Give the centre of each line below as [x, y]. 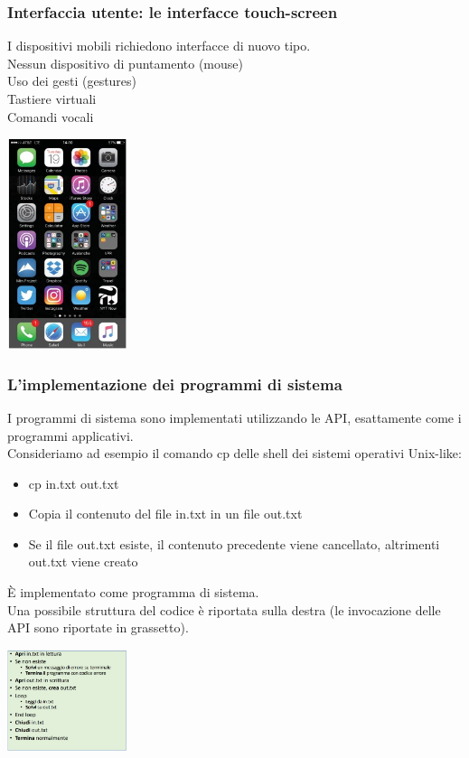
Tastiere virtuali [52, 98]
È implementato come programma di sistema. [133, 592]
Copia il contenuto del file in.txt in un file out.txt [165, 514]
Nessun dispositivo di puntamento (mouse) [125, 63]
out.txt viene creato [83, 561]
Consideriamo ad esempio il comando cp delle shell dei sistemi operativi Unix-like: [234, 453]
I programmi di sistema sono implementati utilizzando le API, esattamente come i [234, 417]
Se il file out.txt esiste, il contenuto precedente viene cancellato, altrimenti [234, 543]
